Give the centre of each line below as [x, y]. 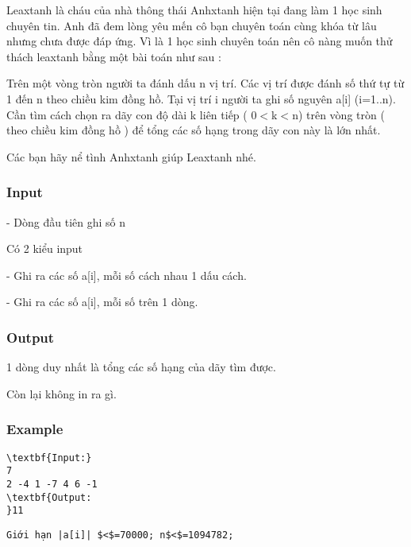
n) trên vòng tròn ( [338, 114]
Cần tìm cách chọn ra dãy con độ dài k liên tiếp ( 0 [132, 114]
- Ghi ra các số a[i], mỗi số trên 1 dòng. [102, 302]
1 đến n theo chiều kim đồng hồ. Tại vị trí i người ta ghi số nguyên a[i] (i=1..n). [201, 98]
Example [35, 429]
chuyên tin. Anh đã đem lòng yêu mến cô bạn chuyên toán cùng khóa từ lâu [192, 25]
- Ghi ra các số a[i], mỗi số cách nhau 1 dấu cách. [127, 275]
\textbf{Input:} [49, 458]
